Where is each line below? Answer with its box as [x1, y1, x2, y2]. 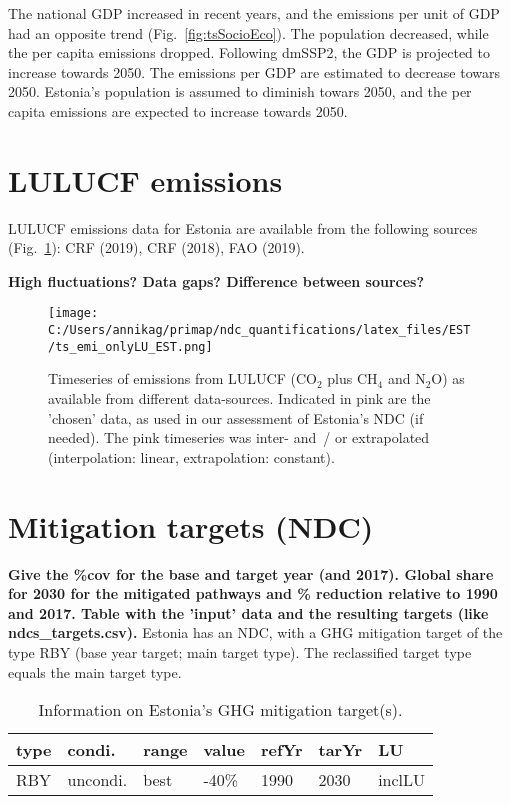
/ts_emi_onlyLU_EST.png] [48, 339, 213, 354]
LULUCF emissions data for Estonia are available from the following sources [8, 217, 478, 238]
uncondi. [67, 768, 128, 792]
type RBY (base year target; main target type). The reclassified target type [8, 641, 472, 662]
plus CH [327, 368, 378, 389]
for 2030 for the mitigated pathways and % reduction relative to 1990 [8, 583, 498, 604]
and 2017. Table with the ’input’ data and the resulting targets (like [8, 602, 489, 623]
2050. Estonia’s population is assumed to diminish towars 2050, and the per [8, 81, 472, 102]
